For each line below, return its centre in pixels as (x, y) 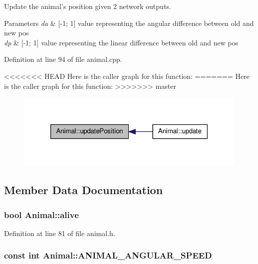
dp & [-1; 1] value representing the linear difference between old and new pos (121, 42)
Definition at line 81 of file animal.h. (60, 233)
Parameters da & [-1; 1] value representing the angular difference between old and (129, 23)
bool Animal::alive (41, 214)
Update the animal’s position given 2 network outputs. (88, 6)
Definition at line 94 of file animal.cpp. (63, 59)
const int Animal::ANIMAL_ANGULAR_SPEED (108, 255)
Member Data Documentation (84, 190)
